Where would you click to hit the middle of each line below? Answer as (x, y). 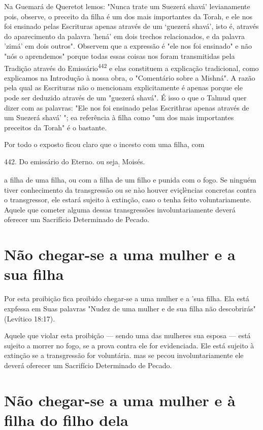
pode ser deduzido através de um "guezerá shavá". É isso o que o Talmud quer (125, 97)
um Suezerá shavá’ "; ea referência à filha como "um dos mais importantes (119, 117)
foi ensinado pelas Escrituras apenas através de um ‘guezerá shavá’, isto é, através (131, 26)
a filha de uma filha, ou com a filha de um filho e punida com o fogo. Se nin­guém (130, 180)
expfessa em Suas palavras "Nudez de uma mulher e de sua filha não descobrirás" (130, 308)
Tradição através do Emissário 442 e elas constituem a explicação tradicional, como (131, 67)
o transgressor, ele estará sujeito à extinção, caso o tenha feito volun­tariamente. (128, 200)
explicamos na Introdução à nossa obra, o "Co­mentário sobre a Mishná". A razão (130, 77)
